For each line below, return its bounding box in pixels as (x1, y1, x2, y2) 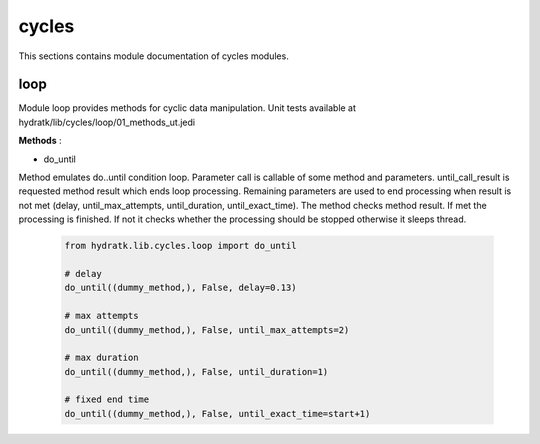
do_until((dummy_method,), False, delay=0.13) (64, 282, 297, 294)
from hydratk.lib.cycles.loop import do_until (64, 240, 297, 252)
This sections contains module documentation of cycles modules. (18, 50, 289, 62)
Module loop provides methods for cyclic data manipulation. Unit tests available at (18, 102, 357, 114)
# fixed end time (64, 394, 150, 405)
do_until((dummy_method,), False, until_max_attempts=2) (64, 324, 350, 335)
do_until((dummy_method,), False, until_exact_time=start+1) (64, 408, 371, 419)
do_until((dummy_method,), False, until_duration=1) (64, 366, 329, 377)
